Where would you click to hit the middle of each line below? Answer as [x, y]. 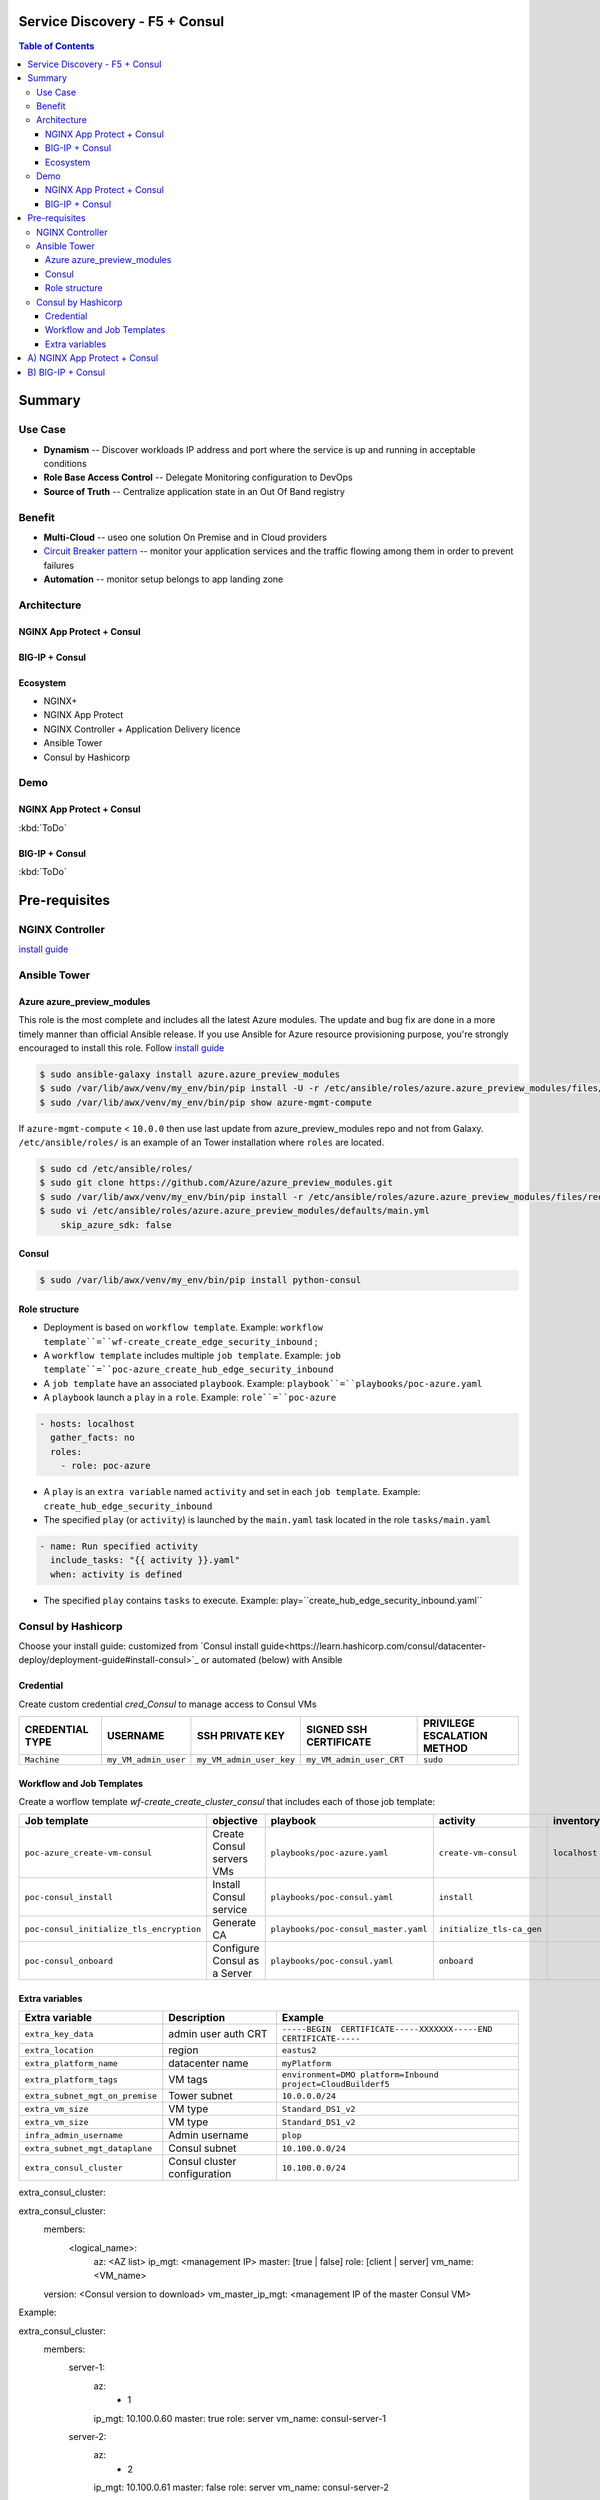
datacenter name [208, 2063]
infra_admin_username [74, 2135]
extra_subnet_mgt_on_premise [91, 2095]
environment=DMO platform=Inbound [360, 2075]
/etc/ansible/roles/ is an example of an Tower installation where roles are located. [201, 1142]
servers [230, 1859]
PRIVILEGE [449, 1723]
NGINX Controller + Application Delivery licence [142, 729]
